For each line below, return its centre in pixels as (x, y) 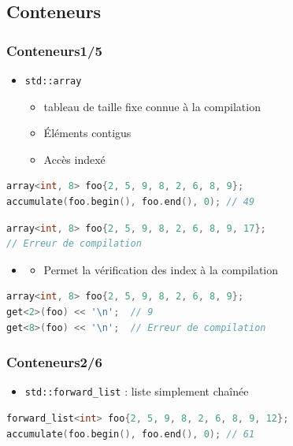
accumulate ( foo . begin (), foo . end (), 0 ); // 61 (131, 434)
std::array (53, 81)
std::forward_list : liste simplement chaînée (137, 391)
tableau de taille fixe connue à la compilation (152, 106)
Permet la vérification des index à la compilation (161, 269)
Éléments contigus (87, 133)
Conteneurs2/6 (54, 362)
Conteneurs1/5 (54, 50)
